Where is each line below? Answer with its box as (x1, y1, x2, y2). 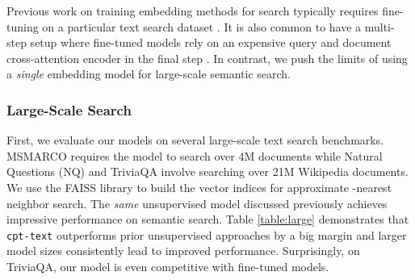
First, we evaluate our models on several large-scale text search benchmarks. (6, 132, 384, 148)
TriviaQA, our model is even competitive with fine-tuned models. (6, 258, 329, 274)
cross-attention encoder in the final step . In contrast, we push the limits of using (6, 49, 408, 66)
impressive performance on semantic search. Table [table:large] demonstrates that (6, 211, 409, 228)
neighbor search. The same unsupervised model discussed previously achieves (6, 194, 388, 211)
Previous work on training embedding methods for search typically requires (6, 2, 379, 19)
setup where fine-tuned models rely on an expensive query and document (30, 34, 392, 51)
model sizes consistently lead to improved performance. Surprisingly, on (6, 242, 360, 259)
